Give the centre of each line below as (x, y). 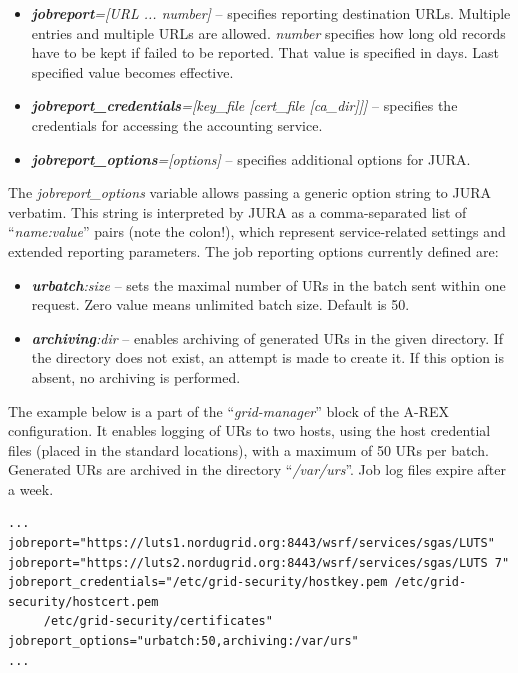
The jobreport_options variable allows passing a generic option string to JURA (250, 192)
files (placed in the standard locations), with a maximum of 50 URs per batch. (248, 449)
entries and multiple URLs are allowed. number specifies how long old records (268, 32)
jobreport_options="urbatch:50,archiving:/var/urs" (183, 641)
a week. (31, 488)
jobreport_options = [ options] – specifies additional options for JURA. (251, 158)
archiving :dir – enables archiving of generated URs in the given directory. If (267, 337)
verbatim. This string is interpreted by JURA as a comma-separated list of (237, 211)
